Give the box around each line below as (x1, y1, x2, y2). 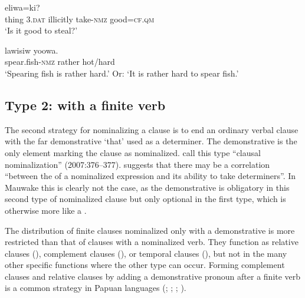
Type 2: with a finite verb (5, 95, 166, 114)
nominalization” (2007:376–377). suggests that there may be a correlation (5, 158, 270, 170)
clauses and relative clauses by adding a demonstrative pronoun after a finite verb (5, 270, 301, 282)
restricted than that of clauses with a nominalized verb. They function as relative (5, 236, 299, 248)
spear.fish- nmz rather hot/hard (5, 55, 115, 68)
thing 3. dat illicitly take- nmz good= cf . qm (5, 12, 155, 25)
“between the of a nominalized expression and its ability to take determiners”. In (5, 170, 296, 182)
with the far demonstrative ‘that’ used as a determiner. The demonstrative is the (5, 135, 297, 147)
